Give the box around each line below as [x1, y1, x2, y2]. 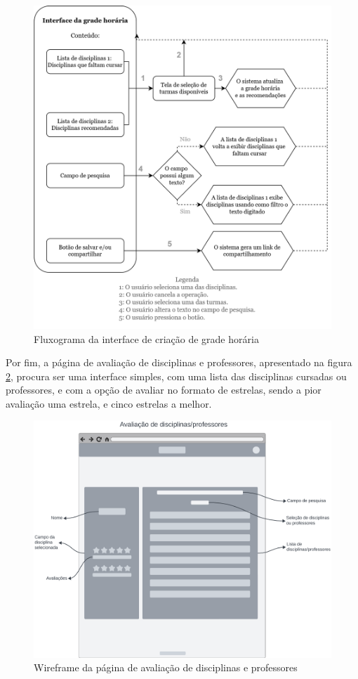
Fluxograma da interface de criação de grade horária [34, 331, 259, 346]
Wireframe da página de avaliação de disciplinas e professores [34, 660, 298, 675]
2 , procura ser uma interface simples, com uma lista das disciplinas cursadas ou [6, 368, 347, 383]
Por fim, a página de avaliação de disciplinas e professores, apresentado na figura [6, 355, 352, 370]
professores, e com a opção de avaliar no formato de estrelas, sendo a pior [6, 382, 321, 397]
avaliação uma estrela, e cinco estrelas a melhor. [6, 396, 212, 410]
